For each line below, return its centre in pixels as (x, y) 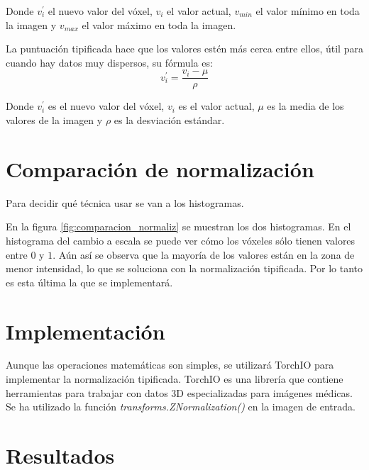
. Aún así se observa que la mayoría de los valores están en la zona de (204, 254)
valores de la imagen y (54, 120)
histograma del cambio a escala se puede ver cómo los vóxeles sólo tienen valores (181, 240)
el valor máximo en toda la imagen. (159, 24)
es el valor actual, (216, 106)
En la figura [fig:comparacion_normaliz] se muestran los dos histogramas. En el (178, 226)
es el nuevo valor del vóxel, (106, 106)
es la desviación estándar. (169, 120)
